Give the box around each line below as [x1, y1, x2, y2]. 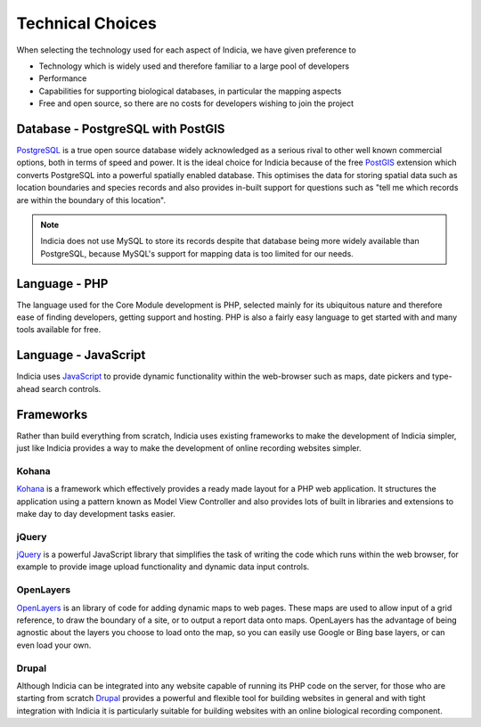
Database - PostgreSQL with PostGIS [16, 121, 225, 136]
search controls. [41, 383, 102, 394]
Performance [38, 73, 87, 84]
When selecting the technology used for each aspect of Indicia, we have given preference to [16, 45, 356, 55]
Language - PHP [16, 276, 109, 291]
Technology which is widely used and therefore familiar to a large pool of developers [38, 61, 350, 71]
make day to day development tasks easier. [16, 508, 175, 519]
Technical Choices [16, 13, 158, 33]
